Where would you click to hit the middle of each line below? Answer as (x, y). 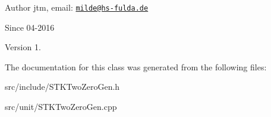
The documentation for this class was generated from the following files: (136, 66)
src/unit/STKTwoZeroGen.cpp (61, 107)
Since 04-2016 (30, 27)
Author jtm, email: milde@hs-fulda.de (77, 7)
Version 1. (23, 47)
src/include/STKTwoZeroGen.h (62, 87)
